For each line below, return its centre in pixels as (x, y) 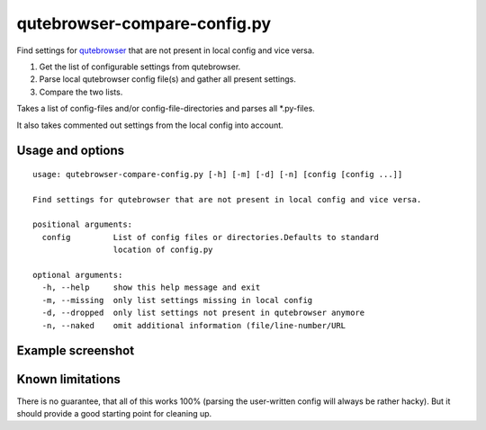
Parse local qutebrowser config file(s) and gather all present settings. (167, 79)
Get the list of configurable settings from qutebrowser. (140, 67)
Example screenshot (76, 351)
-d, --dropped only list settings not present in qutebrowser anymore (203, 313)
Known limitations (68, 379)
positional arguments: (83, 224)
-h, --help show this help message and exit (151, 287)
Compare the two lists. (81, 92)
